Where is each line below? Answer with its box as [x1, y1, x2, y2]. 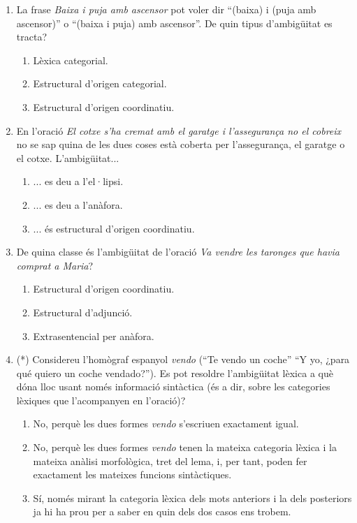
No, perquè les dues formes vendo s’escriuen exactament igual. [33, 416, 299, 431]
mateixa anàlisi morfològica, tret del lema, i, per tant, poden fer [33, 453, 307, 468]
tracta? [16, 29, 48, 44]
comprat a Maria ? [16, 258, 94, 272]
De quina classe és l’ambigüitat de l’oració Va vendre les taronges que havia [16, 244, 340, 259]
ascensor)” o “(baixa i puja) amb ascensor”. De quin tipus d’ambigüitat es [16, 15, 333, 30]
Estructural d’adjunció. [33, 304, 133, 319]
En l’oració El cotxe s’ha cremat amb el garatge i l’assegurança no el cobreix [16, 123, 342, 138]
